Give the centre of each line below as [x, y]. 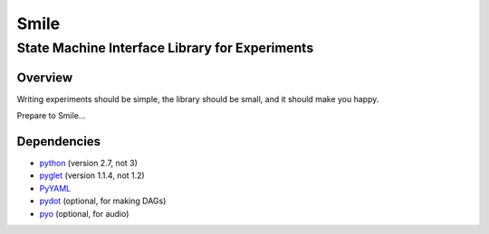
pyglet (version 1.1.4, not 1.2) [92, 175]
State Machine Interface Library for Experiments [165, 48]
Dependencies [59, 141]
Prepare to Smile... [51, 116]
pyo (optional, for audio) [84, 213]
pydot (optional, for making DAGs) [103, 201]
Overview [45, 77]
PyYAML [55, 188]
